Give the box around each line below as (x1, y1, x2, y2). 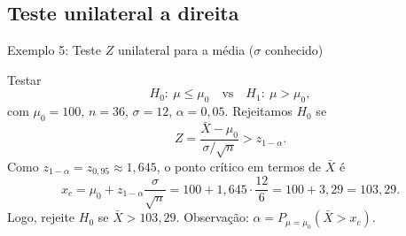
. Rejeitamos (224, 102, 293, 120)
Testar (7, 70, 42, 88)
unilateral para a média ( (117, 41, 254, 59)
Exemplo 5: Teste (7, 41, 102, 59)
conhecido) (264, 41, 324, 59)
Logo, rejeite (7, 208, 75, 226)
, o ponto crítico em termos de (156, 156, 322, 175)
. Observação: (176, 208, 249, 226)
